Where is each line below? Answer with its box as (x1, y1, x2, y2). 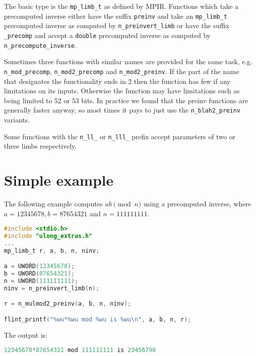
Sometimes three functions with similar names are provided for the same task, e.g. (4, 56, 253, 67)
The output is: (4, 329, 47, 340)
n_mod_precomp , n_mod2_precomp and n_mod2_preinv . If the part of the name (4, 66, 239, 76)
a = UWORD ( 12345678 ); (4, 263, 75, 270)
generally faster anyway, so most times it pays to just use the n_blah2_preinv (4, 105, 241, 115)
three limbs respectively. (4, 141, 77, 151)
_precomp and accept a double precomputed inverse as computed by (4, 30, 211, 40)
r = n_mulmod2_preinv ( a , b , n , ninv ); (4, 300, 131, 308)
